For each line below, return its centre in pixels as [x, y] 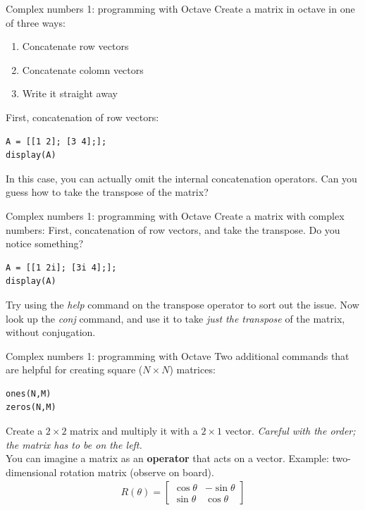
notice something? [45, 243]
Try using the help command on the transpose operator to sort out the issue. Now [182, 304]
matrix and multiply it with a [134, 431]
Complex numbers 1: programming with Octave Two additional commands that [178, 355]
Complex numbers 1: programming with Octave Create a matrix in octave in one [180, 8]
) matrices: [192, 369]
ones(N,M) [29, 393]
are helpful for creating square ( [74, 369]
